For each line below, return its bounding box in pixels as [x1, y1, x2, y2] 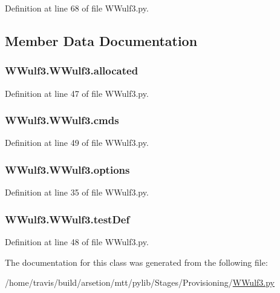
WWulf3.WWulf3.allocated [5, 63, 138, 78]
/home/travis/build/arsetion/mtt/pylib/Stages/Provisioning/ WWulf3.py [5, 276, 275, 289]
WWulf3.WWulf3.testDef [5, 211, 130, 226]
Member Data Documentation [5, 31, 198, 50]
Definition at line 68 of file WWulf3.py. [5, 2, 149, 14]
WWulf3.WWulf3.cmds [5, 113, 119, 128]
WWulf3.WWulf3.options [5, 162, 130, 177]
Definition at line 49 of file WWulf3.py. [5, 136, 149, 149]
